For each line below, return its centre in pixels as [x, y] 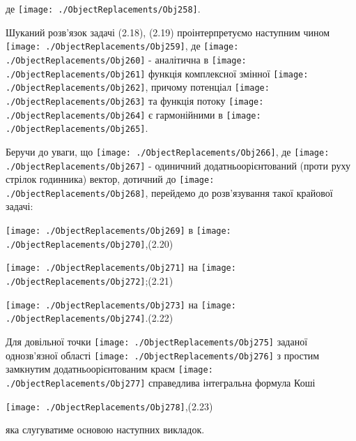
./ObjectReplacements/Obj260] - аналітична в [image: [126, 59]
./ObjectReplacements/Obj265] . [77, 128]
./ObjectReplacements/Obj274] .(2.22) [90, 318]
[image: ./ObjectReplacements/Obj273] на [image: [121, 304]
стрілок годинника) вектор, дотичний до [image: [110, 179]
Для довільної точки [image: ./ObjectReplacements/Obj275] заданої [157, 341]
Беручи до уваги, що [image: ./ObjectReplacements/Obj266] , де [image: [168, 151]
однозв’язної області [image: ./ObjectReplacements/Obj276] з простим [163, 355]
